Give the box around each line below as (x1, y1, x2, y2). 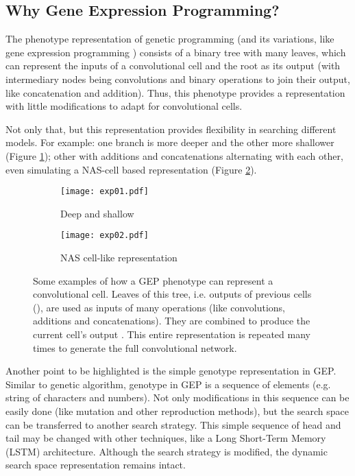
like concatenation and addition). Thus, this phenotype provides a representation (5, 85, 345, 99)
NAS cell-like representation (60, 250, 177, 265)
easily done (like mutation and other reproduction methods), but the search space (5, 403, 349, 418)
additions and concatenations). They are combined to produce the (33, 313, 310, 328)
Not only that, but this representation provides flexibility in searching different (5, 121, 336, 136)
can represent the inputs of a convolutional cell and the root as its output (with (5, 58, 341, 73)
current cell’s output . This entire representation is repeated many (33, 327, 310, 342)
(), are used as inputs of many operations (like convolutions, (33, 300, 285, 314)
